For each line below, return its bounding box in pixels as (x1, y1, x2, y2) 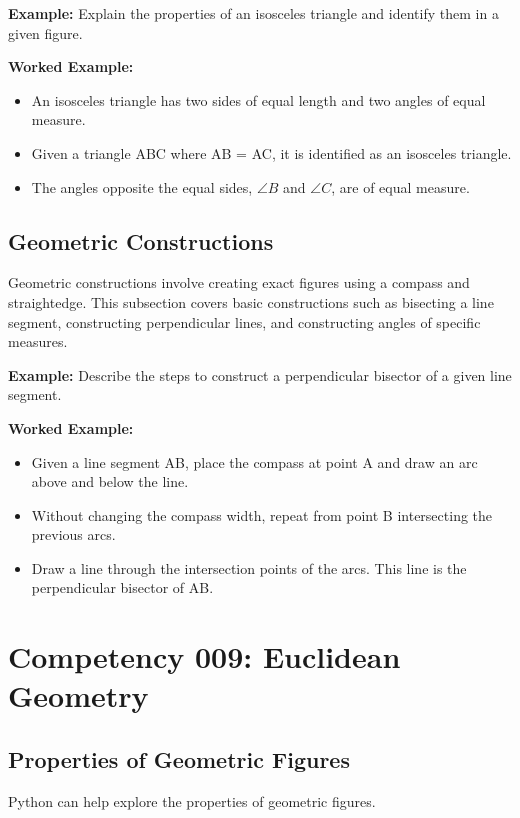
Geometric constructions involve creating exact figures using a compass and (8, 272, 470, 293)
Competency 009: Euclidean (8, 636, 401, 677)
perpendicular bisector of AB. (31, 577, 214, 598)
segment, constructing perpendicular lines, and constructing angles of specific (8, 311, 481, 332)
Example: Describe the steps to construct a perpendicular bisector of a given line (8, 364, 512, 385)
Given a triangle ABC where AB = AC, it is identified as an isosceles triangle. (31, 142, 512, 163)
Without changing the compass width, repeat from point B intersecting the (31, 504, 493, 525)
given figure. (8, 22, 83, 43)
